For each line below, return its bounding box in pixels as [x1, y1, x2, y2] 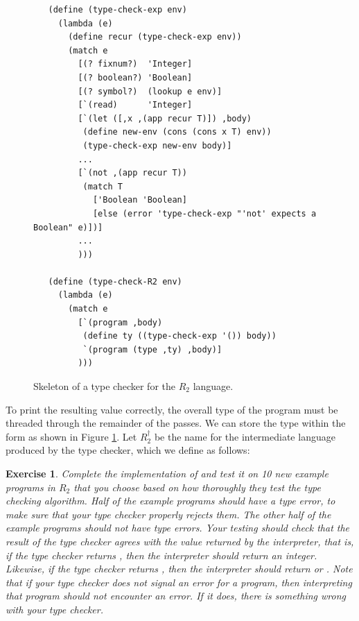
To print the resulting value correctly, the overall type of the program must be [6, 402, 338, 416]
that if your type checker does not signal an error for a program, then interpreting [6, 575, 352, 589]
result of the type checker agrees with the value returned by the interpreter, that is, [6, 534, 354, 548]
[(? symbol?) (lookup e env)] [78, 86, 222, 96]
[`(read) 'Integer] [78, 100, 193, 110]
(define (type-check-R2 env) [48, 276, 182, 287]
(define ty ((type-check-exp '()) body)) [82, 331, 277, 341]
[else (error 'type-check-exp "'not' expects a [92, 208, 317, 219]
